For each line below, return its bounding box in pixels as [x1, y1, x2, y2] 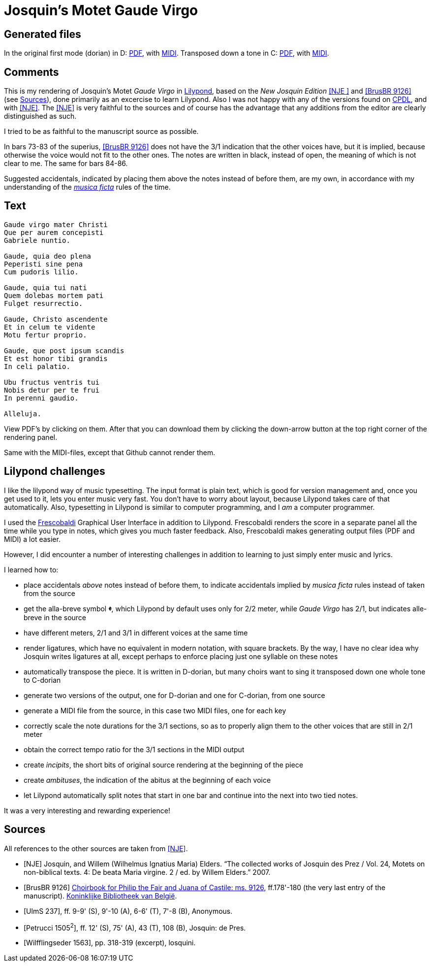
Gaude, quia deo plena [4, 252, 92, 260]
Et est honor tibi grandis [4, 354, 108, 363]
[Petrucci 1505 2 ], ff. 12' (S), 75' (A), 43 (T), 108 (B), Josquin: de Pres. [24, 922, 246, 932]
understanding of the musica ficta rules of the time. [4, 183, 171, 192]
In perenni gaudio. [4, 394, 79, 402]
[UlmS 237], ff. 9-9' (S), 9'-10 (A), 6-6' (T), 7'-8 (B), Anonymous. [24, 906, 233, 915]
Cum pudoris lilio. [4, 267, 79, 276]
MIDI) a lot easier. [4, 534, 61, 543]
